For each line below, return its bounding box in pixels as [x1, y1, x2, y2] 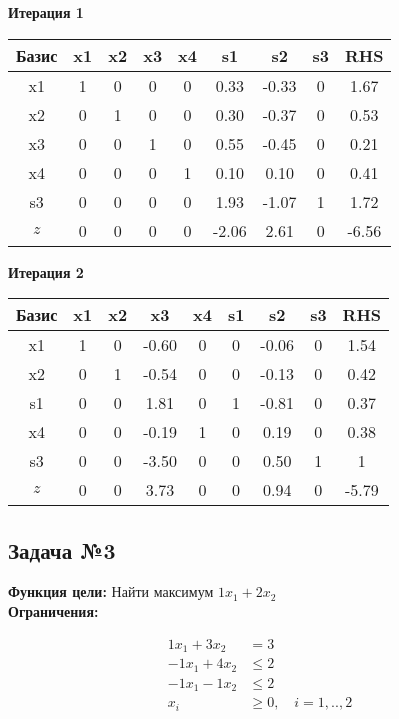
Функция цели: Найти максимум [8, 581, 214, 602]
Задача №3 [8, 534, 116, 565]
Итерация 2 [8, 261, 84, 282]
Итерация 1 [8, 2, 84, 22]
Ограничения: [8, 600, 99, 621]
